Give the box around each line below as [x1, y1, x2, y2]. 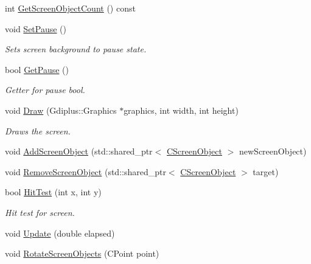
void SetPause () [5, 22, 67, 35]
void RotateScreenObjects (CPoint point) [5, 247, 159, 260]
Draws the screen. [5, 124, 71, 137]
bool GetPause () [5, 63, 69, 75]
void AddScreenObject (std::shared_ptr [5, 145, 153, 158]
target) [253, 165, 279, 178]
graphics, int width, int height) [124, 103, 239, 116]
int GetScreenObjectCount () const [5, 2, 136, 14]
